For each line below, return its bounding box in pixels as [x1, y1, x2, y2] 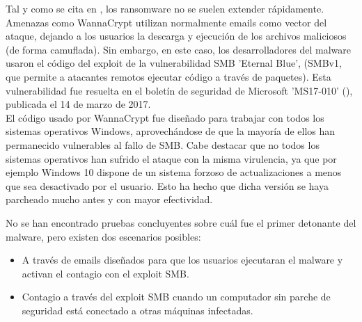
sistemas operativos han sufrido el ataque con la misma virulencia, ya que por [6, 151, 337, 166]
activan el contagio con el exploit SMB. [22, 266, 189, 280]
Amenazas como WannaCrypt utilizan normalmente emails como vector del [6, 15, 327, 29]
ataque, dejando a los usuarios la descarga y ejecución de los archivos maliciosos [6, 29, 347, 43]
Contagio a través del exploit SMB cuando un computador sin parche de [22, 289, 331, 304]
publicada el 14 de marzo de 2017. [6, 97, 151, 111]
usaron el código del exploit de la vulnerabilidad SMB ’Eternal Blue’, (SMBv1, [6, 56, 342, 70]
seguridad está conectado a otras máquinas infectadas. [22, 303, 253, 317]
